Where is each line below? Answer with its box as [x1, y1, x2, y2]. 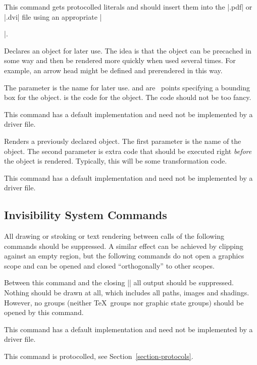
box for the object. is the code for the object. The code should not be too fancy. [4, 92, 251, 102]
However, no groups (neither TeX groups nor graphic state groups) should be [4, 297, 244, 307]
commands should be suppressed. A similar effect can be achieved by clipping [4, 240, 243, 251]
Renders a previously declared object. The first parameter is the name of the [4, 135, 241, 146]
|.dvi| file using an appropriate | [4, 11, 102, 22]
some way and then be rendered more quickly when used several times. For [4, 55, 236, 66]
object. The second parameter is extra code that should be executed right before [4, 145, 252, 156]
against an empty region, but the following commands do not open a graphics [4, 250, 244, 261]
